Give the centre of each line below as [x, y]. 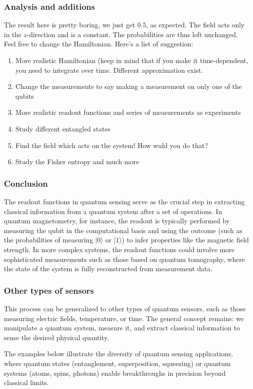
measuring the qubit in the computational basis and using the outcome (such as [123, 230]
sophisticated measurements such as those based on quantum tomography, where [125, 259]
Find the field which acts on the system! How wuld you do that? [112, 145]
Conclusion [26, 183]
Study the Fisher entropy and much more [77, 162]
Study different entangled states [63, 128]
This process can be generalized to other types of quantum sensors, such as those [125, 308]
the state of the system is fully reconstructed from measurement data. [108, 269]
